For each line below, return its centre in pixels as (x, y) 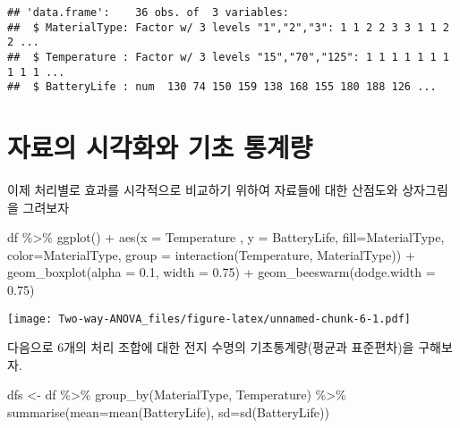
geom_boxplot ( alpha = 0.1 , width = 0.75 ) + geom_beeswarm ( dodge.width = (221, 272)
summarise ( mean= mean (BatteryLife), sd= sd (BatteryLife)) (168, 412)
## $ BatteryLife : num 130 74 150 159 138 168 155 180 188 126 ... (222, 87)
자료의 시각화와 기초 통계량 (160, 147)
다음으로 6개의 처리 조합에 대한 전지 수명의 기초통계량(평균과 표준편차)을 (211, 347)
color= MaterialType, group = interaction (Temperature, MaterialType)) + (211, 254)
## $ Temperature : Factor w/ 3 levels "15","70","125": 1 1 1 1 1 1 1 (228, 57)
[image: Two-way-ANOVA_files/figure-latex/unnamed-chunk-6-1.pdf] (209, 319)
